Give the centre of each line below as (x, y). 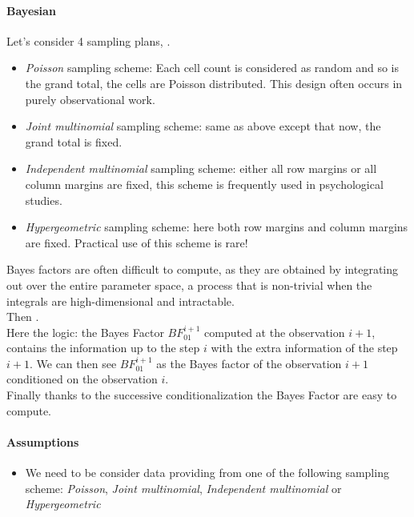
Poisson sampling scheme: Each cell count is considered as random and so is (212, 68)
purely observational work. (90, 99)
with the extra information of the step (304, 348)
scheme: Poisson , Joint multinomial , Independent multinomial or (183, 488)
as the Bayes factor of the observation (249, 363)
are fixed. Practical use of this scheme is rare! (137, 242)
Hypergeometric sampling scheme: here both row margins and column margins (217, 227)
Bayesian (31, 10)
